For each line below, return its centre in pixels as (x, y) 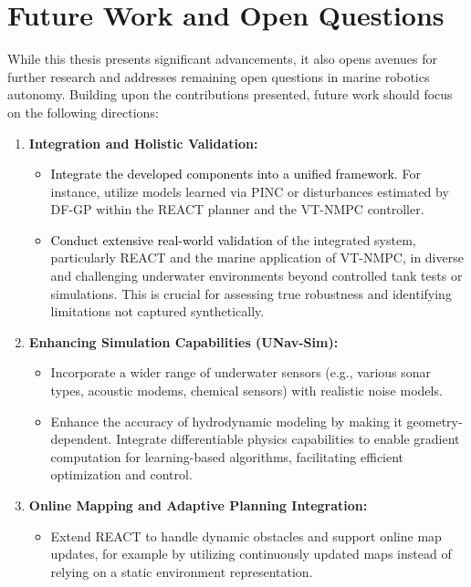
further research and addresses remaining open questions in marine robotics (219, 76)
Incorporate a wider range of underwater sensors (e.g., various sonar (241, 372)
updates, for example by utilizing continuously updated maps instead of (251, 554)
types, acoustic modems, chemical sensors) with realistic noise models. (246, 391)
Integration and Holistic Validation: (143, 143)
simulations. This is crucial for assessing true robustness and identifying (251, 293)
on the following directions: (83, 112)
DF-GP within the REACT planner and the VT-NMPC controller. (237, 209)
